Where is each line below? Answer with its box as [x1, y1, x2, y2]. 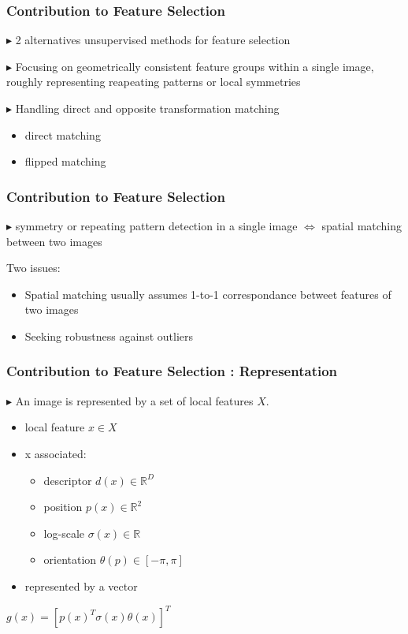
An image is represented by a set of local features [15, 392, 254, 408]
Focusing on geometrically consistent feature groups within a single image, [15, 58, 374, 74]
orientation [43, 551, 97, 568]
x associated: [24, 445, 87, 461]
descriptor [43, 472, 92, 488]
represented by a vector [24, 577, 138, 594]
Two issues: [6, 259, 61, 276]
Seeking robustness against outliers [24, 327, 193, 344]
